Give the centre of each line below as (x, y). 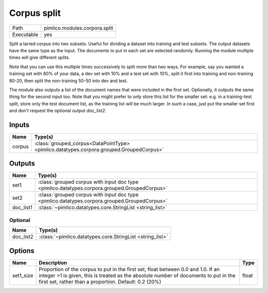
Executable (25, 34)
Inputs (19, 125)
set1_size (23, 275)
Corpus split (35, 13)
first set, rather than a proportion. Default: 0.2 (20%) (100, 282)
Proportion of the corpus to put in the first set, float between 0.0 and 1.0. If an (129, 269)
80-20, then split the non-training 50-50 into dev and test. (68, 81)
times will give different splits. (40, 58)
